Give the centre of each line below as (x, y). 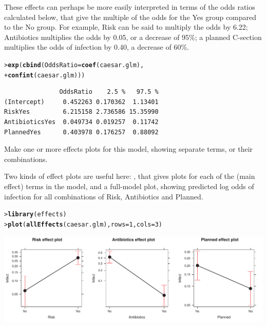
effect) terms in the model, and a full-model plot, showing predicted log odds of (129, 186)
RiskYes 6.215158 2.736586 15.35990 (81, 112)
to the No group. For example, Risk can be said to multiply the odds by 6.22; (126, 27)
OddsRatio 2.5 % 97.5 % (109, 92)
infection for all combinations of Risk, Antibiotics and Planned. (104, 196)
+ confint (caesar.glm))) (45, 75)
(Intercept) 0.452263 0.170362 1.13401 (81, 102)
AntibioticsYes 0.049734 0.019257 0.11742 (81, 122)
